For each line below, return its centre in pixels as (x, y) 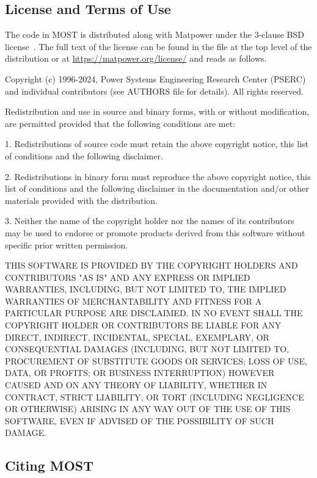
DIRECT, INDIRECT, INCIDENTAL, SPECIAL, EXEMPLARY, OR (137, 337)
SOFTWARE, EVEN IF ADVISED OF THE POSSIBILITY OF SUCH (140, 420)
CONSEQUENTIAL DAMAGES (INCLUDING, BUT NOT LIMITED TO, (147, 349)
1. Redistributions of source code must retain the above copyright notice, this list (157, 144)
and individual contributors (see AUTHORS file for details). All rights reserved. (154, 91)
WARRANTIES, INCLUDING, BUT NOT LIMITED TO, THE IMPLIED (146, 289)
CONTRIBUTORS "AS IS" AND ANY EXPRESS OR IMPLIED (128, 277)
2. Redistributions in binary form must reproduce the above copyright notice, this (158, 176)
